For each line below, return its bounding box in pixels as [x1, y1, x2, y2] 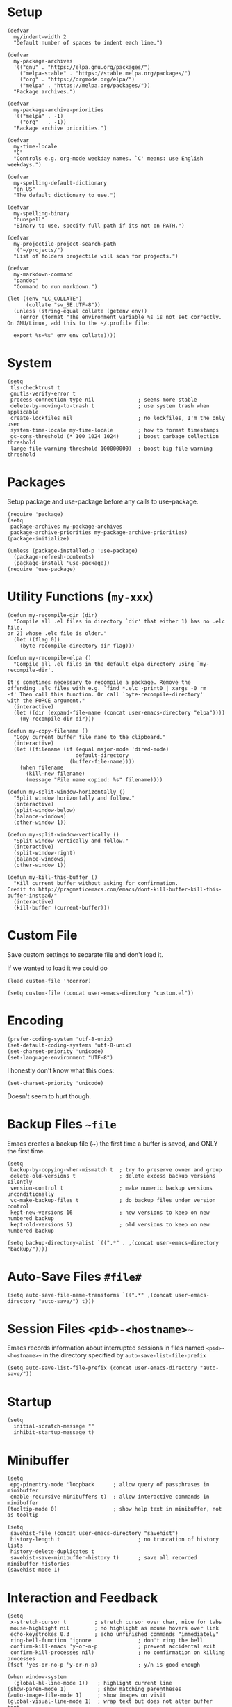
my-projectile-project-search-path [13, 240, 117, 247]
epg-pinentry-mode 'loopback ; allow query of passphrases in [10, 1481, 210, 1488]
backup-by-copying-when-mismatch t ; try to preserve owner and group [10, 1166, 222, 1174]
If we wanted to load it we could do [7, 964, 108, 972]
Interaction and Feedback [7, 1589, 158, 1605]
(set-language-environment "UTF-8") [7, 1054, 113, 1061]
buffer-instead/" [7, 892, 58, 899]
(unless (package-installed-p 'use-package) [7, 547, 138, 554]
